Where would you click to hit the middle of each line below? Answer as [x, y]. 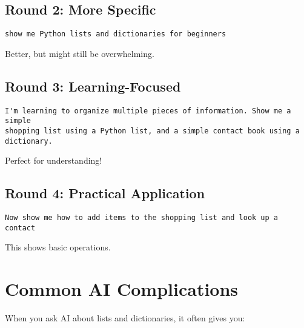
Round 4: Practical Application [105, 193]
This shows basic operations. [58, 247]
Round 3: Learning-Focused [93, 86]
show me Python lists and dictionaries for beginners [116, 34]
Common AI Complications [122, 289]
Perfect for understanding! [54, 160]
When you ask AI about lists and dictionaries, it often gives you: [125, 318]
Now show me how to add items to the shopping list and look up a [142, 218]
